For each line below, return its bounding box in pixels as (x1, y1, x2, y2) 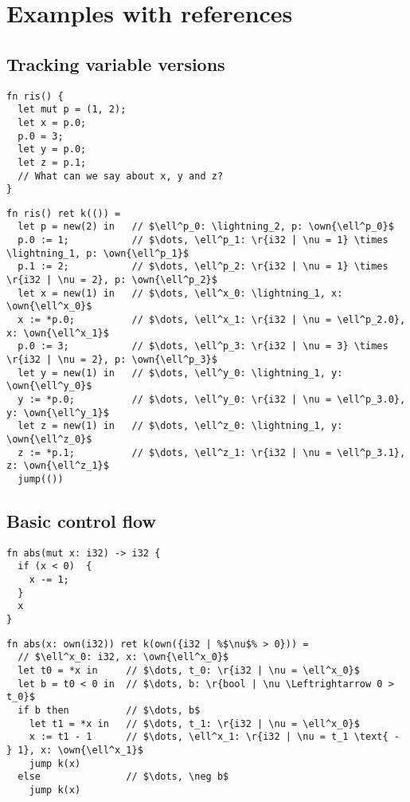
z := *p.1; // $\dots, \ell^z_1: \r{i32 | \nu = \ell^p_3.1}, (18, 446, 406, 458)
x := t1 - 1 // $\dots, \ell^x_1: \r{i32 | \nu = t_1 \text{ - (29, 731, 400, 743)
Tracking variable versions (6, 51, 225, 76)
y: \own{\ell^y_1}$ (6, 407, 109, 419)
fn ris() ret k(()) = (6, 207, 121, 219)
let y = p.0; (18, 143, 87, 155)
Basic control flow (6, 509, 156, 533)
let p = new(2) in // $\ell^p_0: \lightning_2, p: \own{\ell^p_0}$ (18, 221, 394, 233)
